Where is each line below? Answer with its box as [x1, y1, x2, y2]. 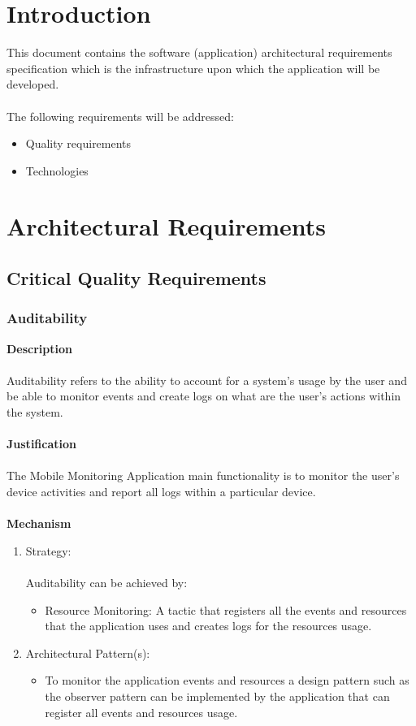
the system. [6, 404, 63, 421]
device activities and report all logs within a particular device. [6, 483, 316, 499]
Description [6, 339, 73, 357]
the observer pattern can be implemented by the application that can [45, 687, 390, 704]
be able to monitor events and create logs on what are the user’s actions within [6, 387, 401, 404]
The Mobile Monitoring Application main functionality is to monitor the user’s [6, 467, 400, 484]
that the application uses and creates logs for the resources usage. [45, 617, 372, 634]
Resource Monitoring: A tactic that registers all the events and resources [45, 601, 407, 618]
